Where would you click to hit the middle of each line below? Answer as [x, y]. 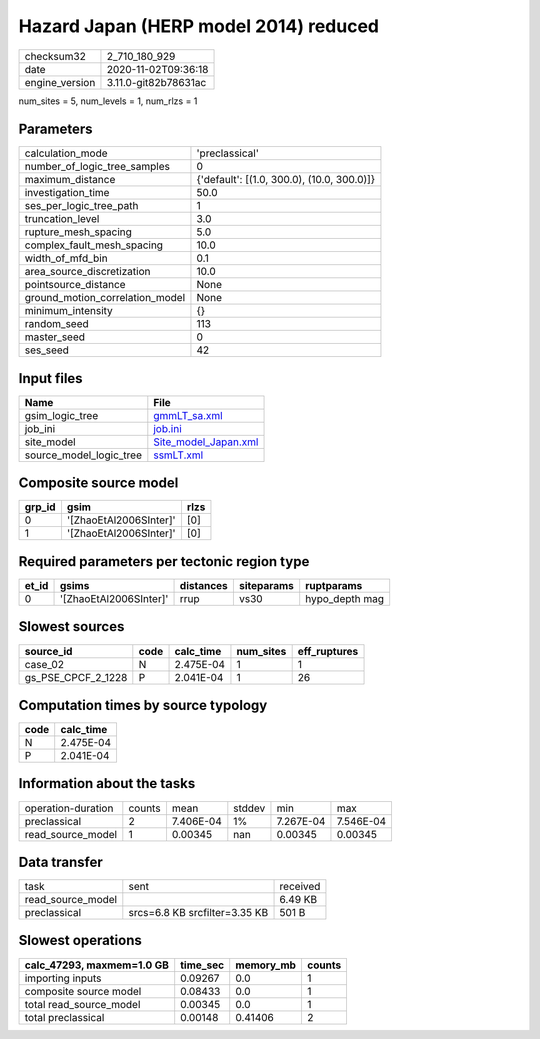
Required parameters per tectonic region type [164, 561]
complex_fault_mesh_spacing [94, 245]
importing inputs [63, 978]
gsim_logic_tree [61, 415]
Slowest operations [80, 940]
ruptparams [334, 585]
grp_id [40, 507]
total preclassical [64, 1017]
